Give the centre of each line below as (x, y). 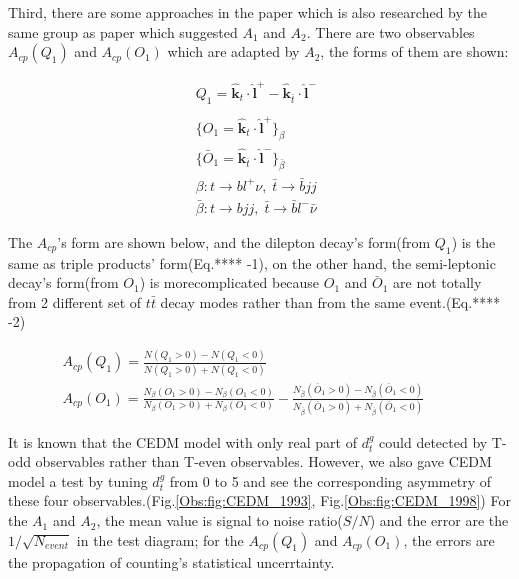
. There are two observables (390, 31)
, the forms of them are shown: (414, 51)
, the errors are (449, 539)
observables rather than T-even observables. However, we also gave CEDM (263, 461)
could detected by (433, 441)
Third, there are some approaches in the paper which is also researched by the (247, 12)
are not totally (437, 282)
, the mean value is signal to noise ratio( (219, 520)
